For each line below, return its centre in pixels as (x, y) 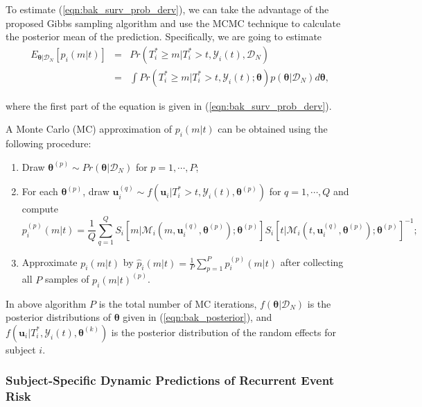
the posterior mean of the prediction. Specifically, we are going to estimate (164, 36)
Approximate (50, 262)
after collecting (312, 262)
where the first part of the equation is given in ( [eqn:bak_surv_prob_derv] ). (169, 105)
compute (40, 209)
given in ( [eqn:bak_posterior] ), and (197, 317)
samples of (67, 279)
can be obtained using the (273, 129)
